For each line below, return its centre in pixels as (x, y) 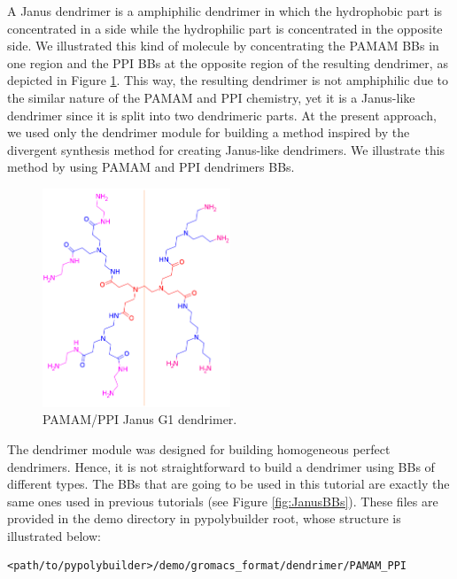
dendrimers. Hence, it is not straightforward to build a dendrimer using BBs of (221, 466)
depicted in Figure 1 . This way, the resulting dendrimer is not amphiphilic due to (228, 80)
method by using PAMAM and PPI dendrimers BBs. (151, 167)
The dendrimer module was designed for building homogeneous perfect (199, 448)
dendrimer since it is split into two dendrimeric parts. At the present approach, (222, 115)
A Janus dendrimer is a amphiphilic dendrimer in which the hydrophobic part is (225, 11)
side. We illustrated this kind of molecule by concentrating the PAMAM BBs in (223, 46)
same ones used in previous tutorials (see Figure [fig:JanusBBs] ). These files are (223, 501)
